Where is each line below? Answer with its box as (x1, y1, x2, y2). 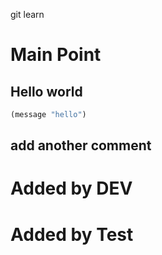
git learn (10, 9, 45, 20)
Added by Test (10, 223, 134, 246)
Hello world (10, 83, 83, 100)
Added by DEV (10, 177, 133, 200)
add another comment (10, 137, 152, 154)
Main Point (10, 44, 102, 66)
